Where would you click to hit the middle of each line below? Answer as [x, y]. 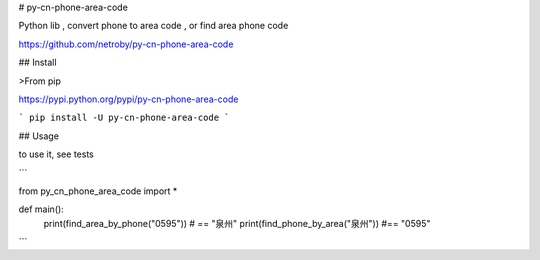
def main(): [41, 209]
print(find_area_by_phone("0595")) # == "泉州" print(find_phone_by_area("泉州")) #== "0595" [237, 223]
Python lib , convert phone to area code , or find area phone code [153, 26]
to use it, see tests [56, 154]
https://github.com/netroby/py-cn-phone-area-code [126, 44]
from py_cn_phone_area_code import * [98, 191]
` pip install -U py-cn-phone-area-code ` [124, 118]
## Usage [39, 136]
